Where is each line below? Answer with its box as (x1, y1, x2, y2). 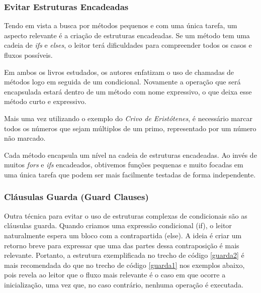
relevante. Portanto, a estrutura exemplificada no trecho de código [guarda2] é (4, 250, 244, 260)
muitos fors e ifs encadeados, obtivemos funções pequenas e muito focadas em (4, 159, 243, 170)
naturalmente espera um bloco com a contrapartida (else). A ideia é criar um (4, 230, 242, 240)
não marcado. (4, 133, 46, 143)
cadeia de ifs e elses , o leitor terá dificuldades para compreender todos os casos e (4, 40, 252, 50)
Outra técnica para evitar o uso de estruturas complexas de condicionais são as (4, 210, 247, 221)
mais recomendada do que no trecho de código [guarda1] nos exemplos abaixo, (4, 259, 245, 270)
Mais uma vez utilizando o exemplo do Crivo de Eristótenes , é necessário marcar (4, 113, 252, 123)
